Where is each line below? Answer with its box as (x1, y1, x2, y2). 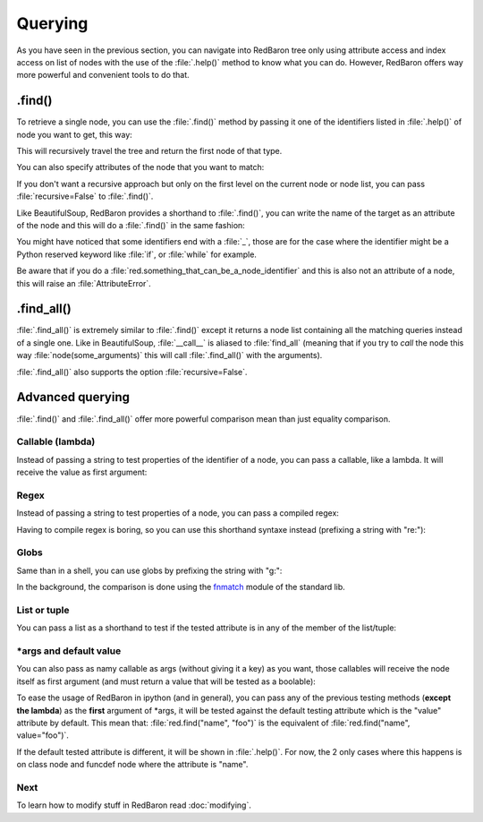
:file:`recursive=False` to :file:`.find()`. (16, 191, 154, 201)
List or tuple (16, 604, 70, 616)
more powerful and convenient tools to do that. (16, 70, 190, 81)
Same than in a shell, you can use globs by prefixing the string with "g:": (16, 565, 283, 576)
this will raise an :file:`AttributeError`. (16, 278, 151, 288)
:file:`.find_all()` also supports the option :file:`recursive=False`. (16, 366, 248, 377)
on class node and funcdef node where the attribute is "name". (16, 759, 249, 770)
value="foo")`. (16, 730, 69, 741)
